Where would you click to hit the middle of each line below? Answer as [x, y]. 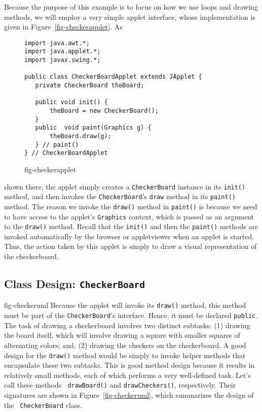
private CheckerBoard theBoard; [90, 86]
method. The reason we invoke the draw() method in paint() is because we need [131, 206]
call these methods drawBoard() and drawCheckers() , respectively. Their [120, 385]
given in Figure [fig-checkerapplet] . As [63, 27]
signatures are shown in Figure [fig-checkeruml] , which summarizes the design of [129, 395]
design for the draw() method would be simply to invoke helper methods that [125, 355]
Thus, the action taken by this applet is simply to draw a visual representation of [130, 246]
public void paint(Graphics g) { [93, 128]
